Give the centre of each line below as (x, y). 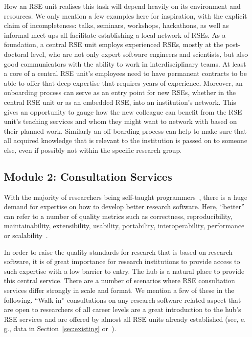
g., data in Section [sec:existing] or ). (60, 328)
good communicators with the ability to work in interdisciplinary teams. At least (125, 63)
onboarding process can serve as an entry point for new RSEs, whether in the (120, 92)
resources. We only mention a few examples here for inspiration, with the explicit (126, 15)
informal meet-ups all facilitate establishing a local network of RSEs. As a (115, 35)
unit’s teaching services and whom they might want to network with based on (120, 121)
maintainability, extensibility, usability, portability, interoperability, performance (124, 226)
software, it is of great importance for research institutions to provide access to (122, 261)
